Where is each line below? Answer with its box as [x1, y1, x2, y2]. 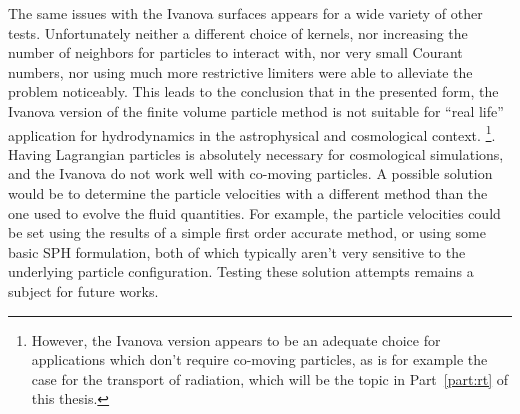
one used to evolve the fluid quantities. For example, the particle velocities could [8, 202, 501, 223]
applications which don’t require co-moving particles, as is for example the [31, 349, 488, 370]
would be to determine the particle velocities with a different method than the [8, 183, 488, 203]
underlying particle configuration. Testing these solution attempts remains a [8, 261, 474, 282]
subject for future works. [8, 280, 159, 301]
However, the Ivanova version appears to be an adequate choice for [31, 329, 441, 350]
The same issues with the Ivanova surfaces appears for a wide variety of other [8, 3, 483, 23]
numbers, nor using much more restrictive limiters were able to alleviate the [8, 61, 473, 82]
